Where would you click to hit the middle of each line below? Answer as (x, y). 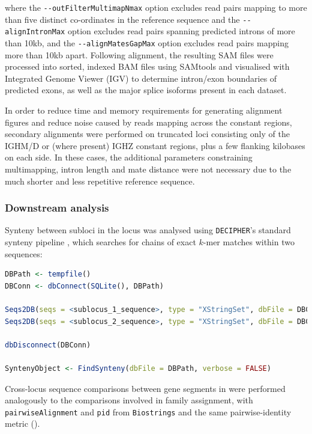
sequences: (24, 253)
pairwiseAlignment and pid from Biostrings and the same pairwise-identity (148, 411)
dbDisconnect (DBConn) (48, 345)
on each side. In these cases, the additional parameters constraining (129, 157)
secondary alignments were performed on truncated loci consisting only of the (147, 134)
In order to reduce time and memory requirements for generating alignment (144, 110)
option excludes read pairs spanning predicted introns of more (181, 31)
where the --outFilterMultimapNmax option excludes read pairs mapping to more (156, 7)
